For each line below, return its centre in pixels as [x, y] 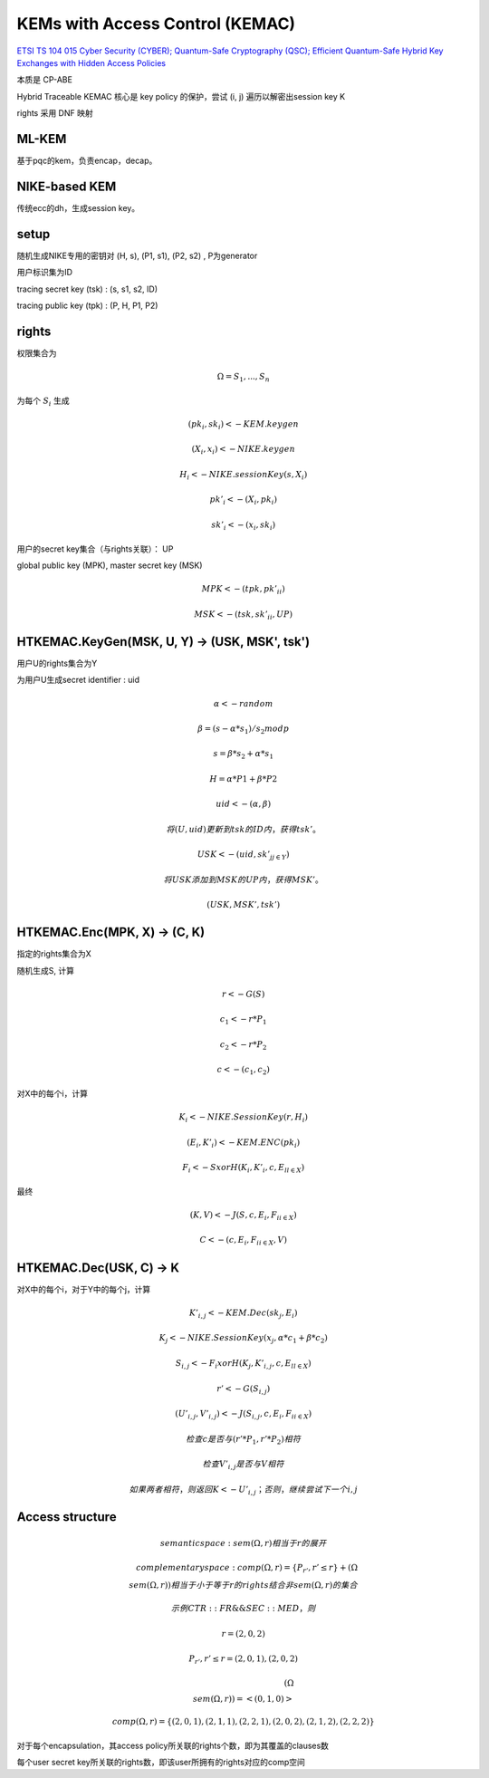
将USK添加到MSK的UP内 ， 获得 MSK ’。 [243, 879]
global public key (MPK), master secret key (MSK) [110, 565]
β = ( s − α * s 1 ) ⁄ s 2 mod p [244, 729]
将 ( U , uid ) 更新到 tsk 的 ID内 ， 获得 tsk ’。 [244, 829]
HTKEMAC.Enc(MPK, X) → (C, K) [111, 932]
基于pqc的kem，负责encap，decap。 [87, 161]
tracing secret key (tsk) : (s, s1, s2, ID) [87, 289]
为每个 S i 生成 [43, 401]
